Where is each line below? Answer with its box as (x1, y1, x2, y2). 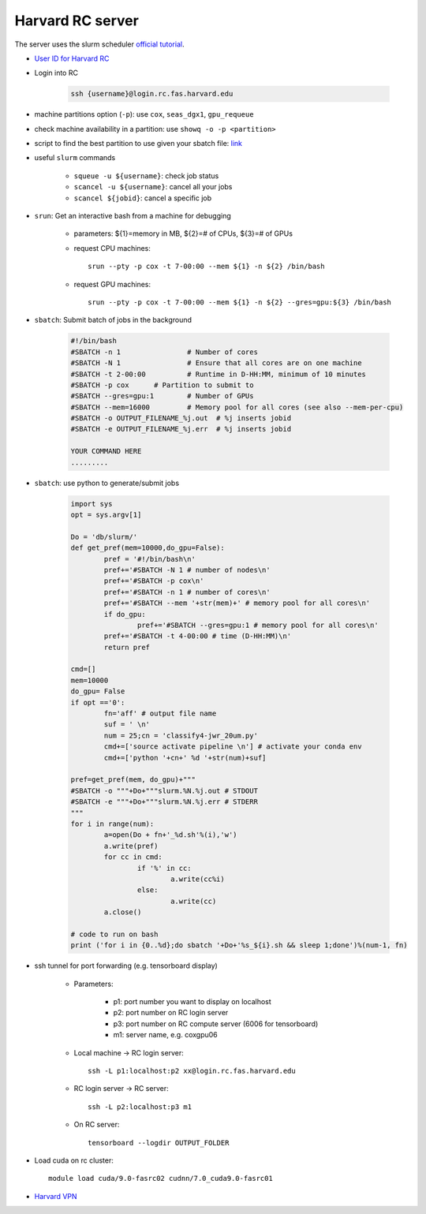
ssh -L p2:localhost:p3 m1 (88, 1102, 192, 1111)
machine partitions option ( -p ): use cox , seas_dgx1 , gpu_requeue (34, 110, 254, 119)
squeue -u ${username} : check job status (73, 170, 219, 181)
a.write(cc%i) (170, 874, 225, 883)
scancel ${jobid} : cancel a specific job (73, 193, 212, 203)
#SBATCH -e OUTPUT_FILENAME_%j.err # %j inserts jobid (70, 424, 292, 434)
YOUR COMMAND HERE (70, 446, 142, 456)
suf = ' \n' (103, 720, 150, 729)
